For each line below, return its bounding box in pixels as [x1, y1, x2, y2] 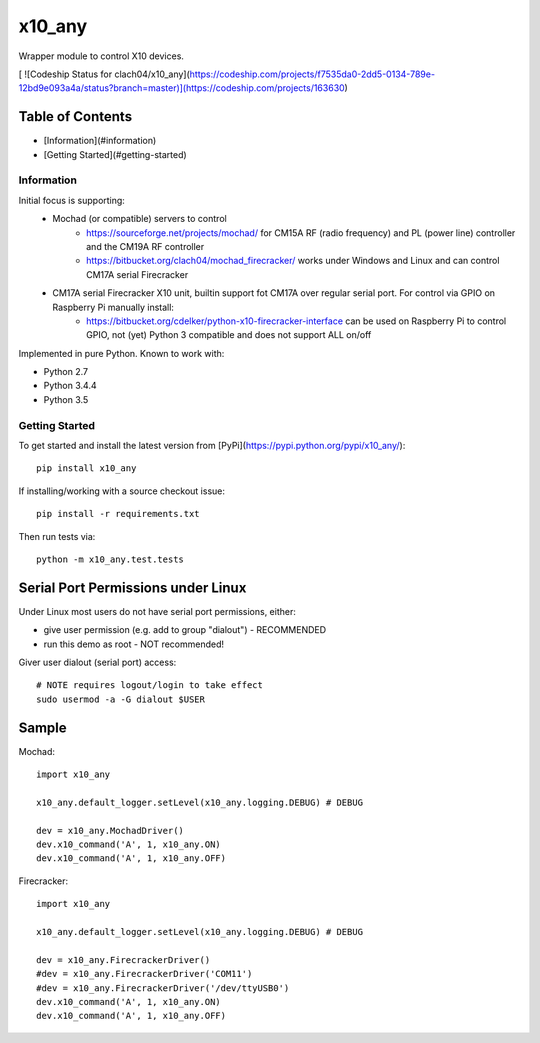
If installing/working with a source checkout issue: [18, 485, 225, 497]
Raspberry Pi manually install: [52, 301, 175, 313]
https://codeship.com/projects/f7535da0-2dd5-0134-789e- [189, 68, 435, 80]
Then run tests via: [18, 530, 96, 542]
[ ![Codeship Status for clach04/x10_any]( [18, 68, 190, 80]
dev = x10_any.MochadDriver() [36, 825, 185, 836]
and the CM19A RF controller [86, 240, 205, 252]
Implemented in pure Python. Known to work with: [18, 347, 225, 359]
